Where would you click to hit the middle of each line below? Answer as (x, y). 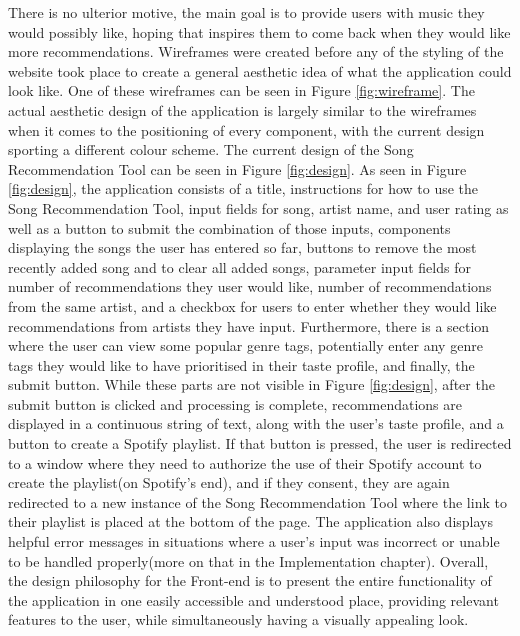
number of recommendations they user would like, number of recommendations (250, 286)
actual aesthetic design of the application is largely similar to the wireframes (242, 109)
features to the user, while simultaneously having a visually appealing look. (238, 619)
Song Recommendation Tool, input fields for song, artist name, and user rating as (258, 207)
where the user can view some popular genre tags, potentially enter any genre (245, 345)
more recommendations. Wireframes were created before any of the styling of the (256, 51)
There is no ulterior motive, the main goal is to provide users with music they (246, 12)
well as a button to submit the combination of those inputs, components (229, 227)
